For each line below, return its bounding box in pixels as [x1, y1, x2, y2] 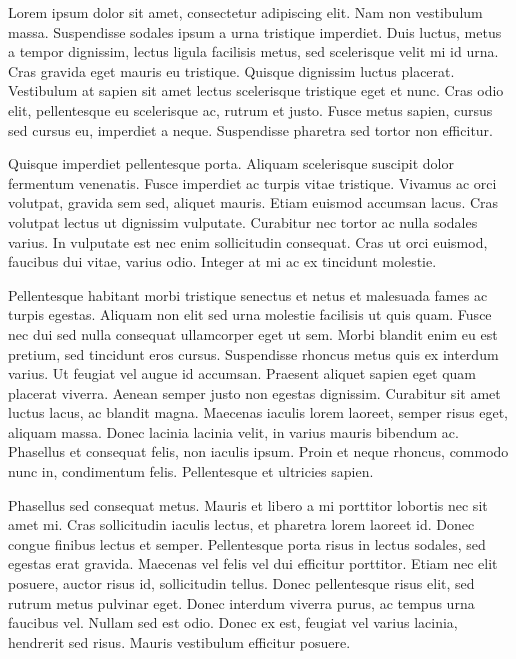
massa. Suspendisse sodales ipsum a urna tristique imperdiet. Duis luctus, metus [8, 21, 502, 42]
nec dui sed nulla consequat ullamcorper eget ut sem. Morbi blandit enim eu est [8, 323, 498, 344]
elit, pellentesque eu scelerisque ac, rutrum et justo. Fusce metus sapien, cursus [8, 99, 493, 120]
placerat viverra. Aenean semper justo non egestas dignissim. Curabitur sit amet [8, 382, 501, 403]
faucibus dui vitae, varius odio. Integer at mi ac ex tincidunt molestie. [8, 251, 437, 272]
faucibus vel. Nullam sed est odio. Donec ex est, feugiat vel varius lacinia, [8, 612, 458, 633]
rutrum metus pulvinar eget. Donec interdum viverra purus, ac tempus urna [8, 592, 475, 613]
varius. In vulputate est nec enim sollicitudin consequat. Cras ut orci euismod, [8, 231, 488, 252]
